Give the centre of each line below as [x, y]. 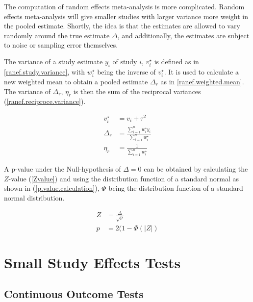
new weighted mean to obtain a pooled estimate [76, 81]
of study [125, 61]
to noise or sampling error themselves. [61, 45]
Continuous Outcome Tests [74, 293]
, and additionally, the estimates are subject [183, 35]
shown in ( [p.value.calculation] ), [52, 188]
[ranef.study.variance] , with [45, 71]
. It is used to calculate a [201, 71]
